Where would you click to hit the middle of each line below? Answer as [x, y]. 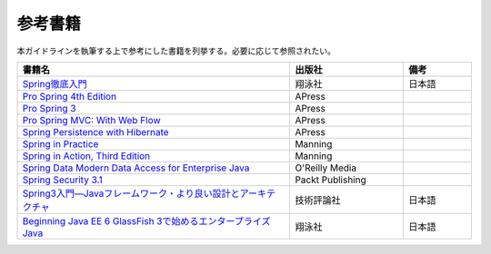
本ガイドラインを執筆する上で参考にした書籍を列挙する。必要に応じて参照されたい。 [176, 51]
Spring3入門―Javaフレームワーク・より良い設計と [131, 193]
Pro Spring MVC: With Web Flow [91, 120]
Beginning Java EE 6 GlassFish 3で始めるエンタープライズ [147, 220]
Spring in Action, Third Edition [86, 156]
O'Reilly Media [326, 168]
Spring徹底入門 [55, 83]
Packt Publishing [331, 180]
